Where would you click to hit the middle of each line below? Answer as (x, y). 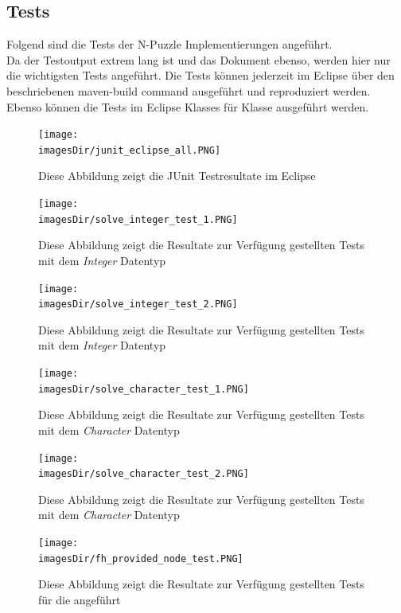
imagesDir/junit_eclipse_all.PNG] (130, 150)
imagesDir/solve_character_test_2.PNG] (144, 474)
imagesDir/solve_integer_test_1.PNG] (138, 219)
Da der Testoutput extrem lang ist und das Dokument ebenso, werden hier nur (199, 59)
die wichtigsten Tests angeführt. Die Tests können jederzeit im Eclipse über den (200, 75)
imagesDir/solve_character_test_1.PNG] (144, 389)
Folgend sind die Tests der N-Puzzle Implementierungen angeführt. (169, 44)
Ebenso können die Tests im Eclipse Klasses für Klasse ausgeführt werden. (188, 106)
